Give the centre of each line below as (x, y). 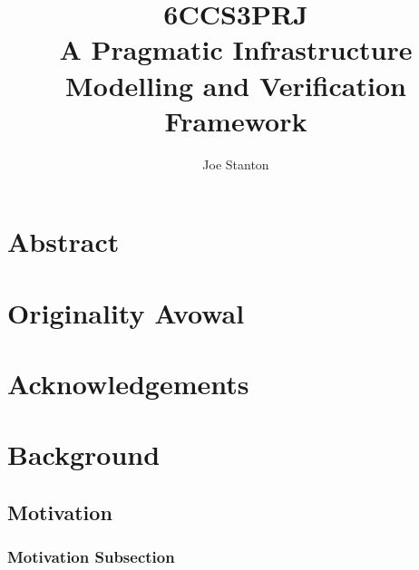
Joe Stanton (236, 164)
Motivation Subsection (91, 557)
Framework (236, 120)
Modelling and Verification (236, 85)
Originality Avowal (126, 312)
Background (84, 454)
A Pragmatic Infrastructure (236, 49)
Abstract (63, 242)
